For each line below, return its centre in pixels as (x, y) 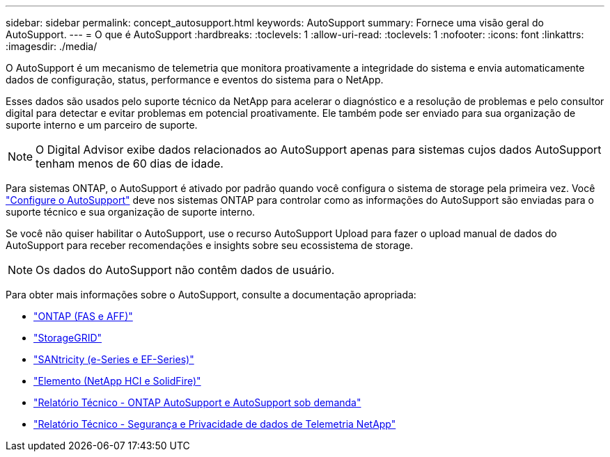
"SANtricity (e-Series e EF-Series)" (114, 359)
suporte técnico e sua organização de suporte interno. (131, 212)
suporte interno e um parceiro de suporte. (102, 125)
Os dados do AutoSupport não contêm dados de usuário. (185, 270)
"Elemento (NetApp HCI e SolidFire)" (117, 381)
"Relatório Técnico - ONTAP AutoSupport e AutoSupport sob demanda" (197, 402)
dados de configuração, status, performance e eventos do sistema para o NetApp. (195, 80)
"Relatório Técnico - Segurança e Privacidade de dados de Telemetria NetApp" (215, 424)
